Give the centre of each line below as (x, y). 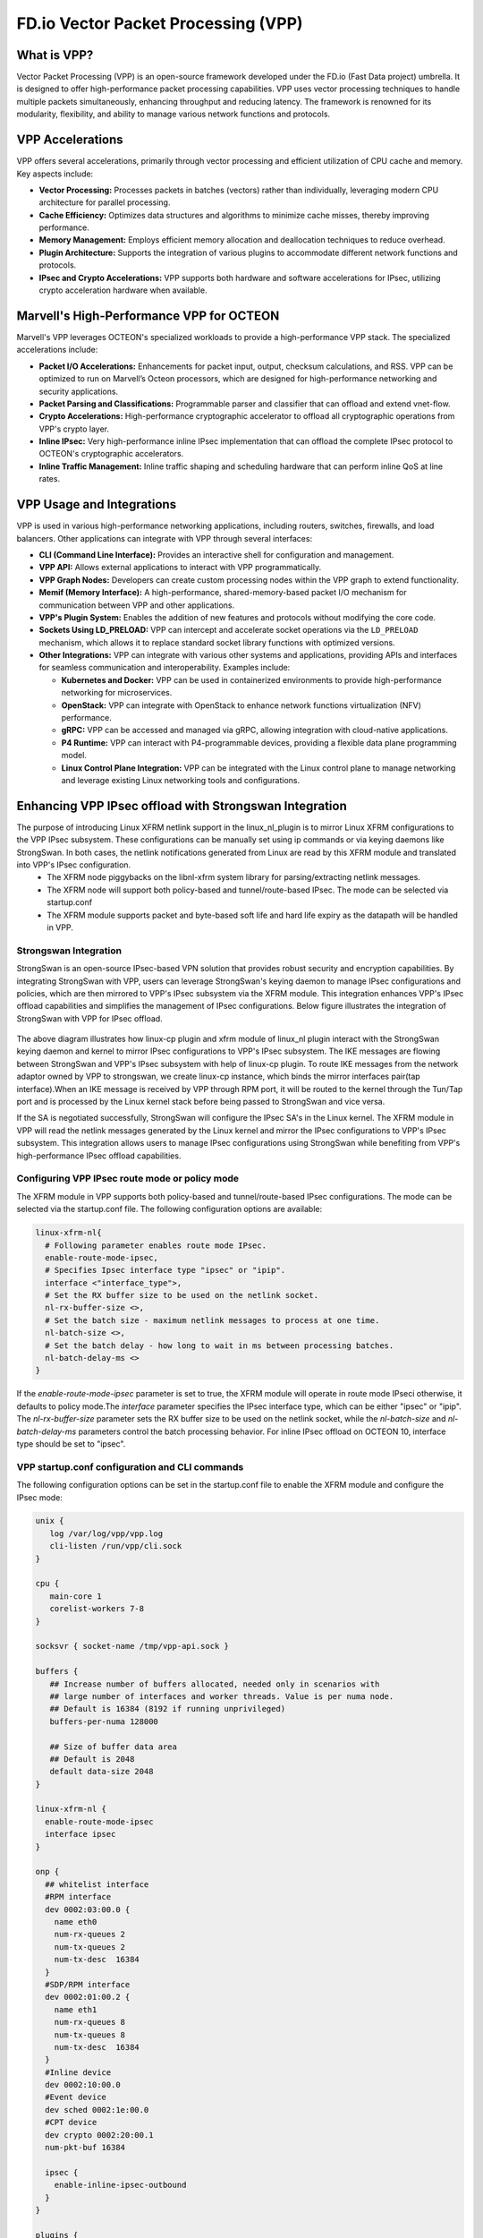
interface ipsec (80, 1834)
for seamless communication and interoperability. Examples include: (165, 668)
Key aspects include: (55, 174)
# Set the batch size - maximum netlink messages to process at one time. (212, 1320)
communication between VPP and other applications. (137, 605)
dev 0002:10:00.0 (83, 2085)
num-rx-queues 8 (89, 2022)
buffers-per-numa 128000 (104, 1721)
